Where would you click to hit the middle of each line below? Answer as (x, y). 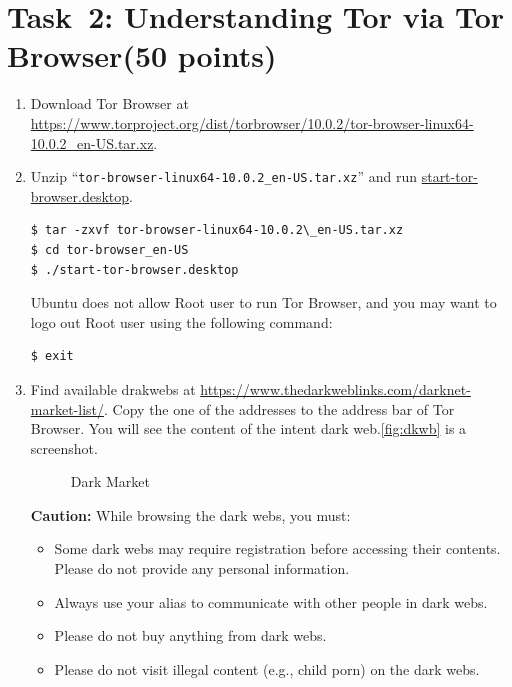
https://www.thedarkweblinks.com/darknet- (335, 388)
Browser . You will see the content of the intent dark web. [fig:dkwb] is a (248, 428)
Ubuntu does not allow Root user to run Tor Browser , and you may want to (263, 302)
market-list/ (67, 408)
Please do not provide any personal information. (202, 568)
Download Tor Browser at (109, 103)
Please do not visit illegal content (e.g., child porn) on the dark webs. (267, 668)
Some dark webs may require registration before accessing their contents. (277, 548)
